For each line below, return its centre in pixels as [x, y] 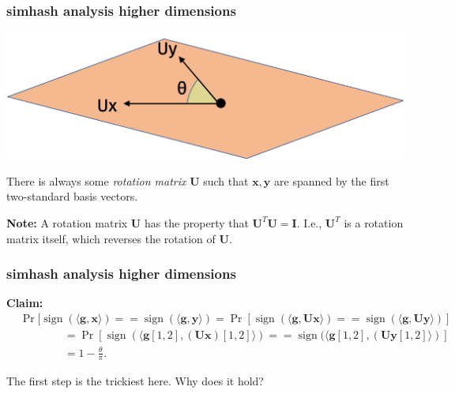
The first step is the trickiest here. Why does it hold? [135, 381]
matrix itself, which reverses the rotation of [111, 238]
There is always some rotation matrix [96, 180]
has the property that [196, 222]
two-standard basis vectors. [72, 196]
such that [226, 180]
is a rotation [374, 222]
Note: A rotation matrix [67, 222]
